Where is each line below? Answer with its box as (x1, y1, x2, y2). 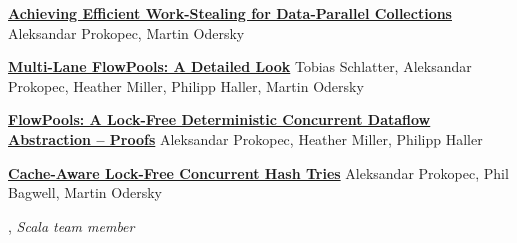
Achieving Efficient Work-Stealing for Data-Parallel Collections (8, 3, 452, 23)
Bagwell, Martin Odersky (8, 182, 162, 203)
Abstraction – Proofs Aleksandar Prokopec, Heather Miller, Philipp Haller (8, 128, 483, 149)
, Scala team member (8, 215, 135, 236)
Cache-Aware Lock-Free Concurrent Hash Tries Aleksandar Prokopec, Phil (8, 162, 509, 183)
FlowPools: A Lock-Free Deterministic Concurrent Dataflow (8, 109, 431, 130)
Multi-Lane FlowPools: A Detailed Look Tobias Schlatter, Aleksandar (8, 56, 472, 77)
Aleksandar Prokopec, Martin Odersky (8, 22, 245, 43)
